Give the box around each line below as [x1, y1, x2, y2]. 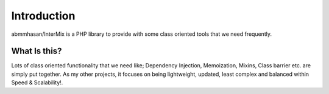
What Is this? [11, 46, 62, 56]
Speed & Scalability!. [11, 79, 63, 86]
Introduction [11, 9, 76, 22]
